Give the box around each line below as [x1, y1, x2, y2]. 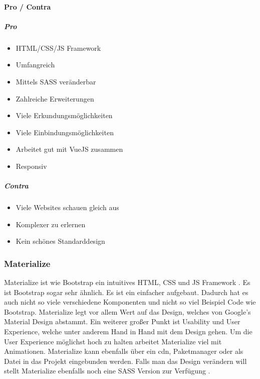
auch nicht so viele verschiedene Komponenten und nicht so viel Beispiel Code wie [4, 297, 256, 307]
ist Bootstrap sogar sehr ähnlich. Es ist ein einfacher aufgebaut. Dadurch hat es [4, 287, 248, 297]
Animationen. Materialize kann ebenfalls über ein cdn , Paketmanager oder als [4, 346, 243, 356]
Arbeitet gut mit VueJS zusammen [16, 144, 123, 154]
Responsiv [16, 160, 47, 171]
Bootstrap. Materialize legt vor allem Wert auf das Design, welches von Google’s [4, 306, 251, 317]
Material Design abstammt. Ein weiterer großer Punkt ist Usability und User [4, 316, 240, 327]
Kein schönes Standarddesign [16, 236, 105, 246]
